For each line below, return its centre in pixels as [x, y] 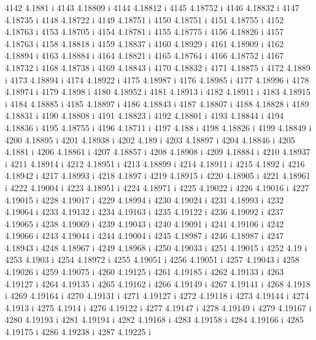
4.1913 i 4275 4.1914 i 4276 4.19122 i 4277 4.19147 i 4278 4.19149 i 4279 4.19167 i [158, 307]
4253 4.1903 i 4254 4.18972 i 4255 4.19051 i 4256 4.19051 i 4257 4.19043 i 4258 [152, 259]
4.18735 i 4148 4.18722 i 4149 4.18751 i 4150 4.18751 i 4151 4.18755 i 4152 [145, 19]
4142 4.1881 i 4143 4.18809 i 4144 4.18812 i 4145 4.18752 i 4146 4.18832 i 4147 [152, 7]
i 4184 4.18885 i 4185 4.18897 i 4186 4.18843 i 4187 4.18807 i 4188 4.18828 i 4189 [157, 103]
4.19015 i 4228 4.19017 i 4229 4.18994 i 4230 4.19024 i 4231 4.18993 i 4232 [145, 199]
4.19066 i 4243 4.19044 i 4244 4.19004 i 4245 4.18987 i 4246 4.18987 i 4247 [145, 236]
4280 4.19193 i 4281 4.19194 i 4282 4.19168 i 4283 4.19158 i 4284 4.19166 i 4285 [154, 319]
